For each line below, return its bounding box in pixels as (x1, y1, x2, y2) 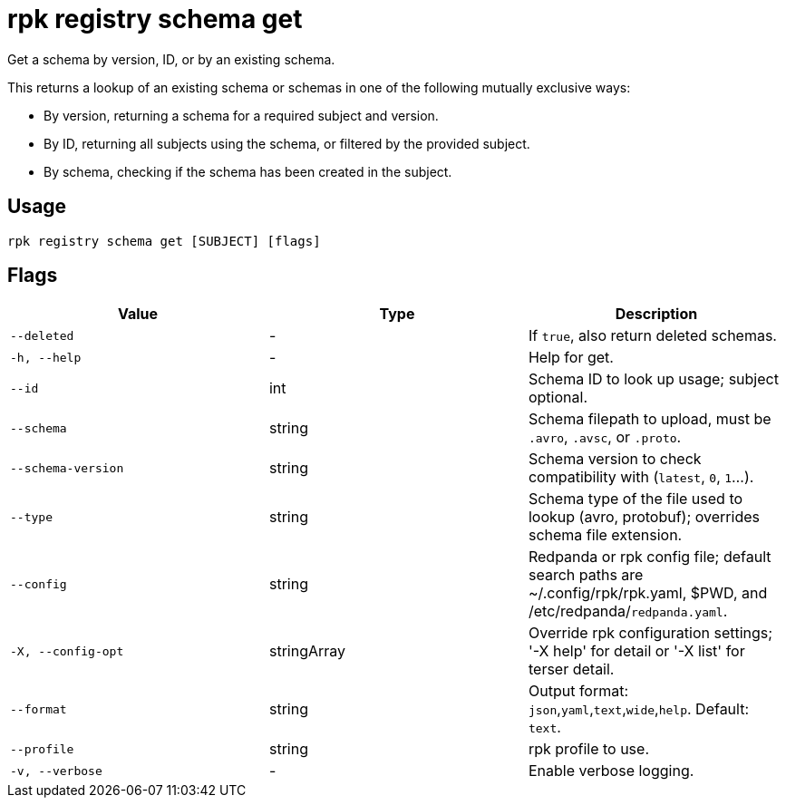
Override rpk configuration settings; (528, 624, 773, 643)
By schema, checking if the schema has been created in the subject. (44, 163, 452, 179)
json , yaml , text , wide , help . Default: (528, 700, 750, 719)
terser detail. (528, 660, 615, 679)
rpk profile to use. (528, 740, 649, 759)
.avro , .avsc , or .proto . (528, 428, 682, 447)
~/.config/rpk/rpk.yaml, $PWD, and (528, 584, 768, 603)
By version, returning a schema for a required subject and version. (44, 107, 439, 123)
